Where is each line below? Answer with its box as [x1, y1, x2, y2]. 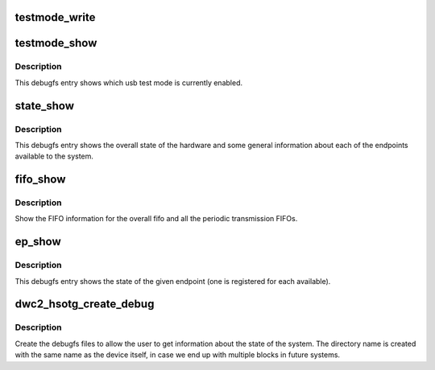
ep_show [14, 235, 62, 249]
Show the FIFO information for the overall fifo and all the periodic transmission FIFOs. [14, 214, 298, 224]
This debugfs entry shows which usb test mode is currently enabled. [14, 77, 243, 88]
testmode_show [14, 36, 97, 50]
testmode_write [14, 10, 96, 24]
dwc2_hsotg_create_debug [14, 298, 155, 311]
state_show [14, 99, 75, 113]
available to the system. [14, 151, 94, 161]
